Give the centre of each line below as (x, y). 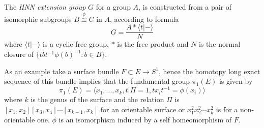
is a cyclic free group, (76, 44)
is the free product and (153, 44)
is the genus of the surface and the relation (97, 99)
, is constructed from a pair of (185, 7)
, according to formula (144, 19)
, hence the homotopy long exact (210, 71)
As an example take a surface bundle (62, 71)
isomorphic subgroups (38, 19)
